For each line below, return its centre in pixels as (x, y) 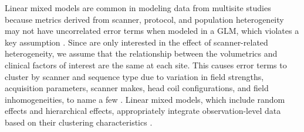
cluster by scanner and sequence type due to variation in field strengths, (134, 76)
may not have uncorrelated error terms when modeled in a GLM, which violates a (152, 31)
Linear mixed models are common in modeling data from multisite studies (138, 8)
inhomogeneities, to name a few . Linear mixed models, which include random (145, 99)
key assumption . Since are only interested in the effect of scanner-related (136, 42)
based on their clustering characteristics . (79, 122)
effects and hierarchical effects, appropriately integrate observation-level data (143, 111)
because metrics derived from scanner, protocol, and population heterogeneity (144, 19)
